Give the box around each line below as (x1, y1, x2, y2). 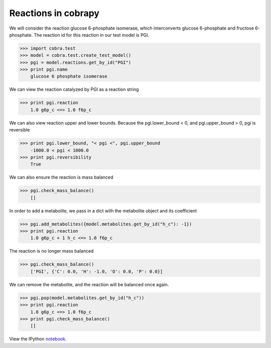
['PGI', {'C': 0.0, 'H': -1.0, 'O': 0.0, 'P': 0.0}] (30, 269, 163, 274)
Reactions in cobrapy (9, 8, 100, 19)
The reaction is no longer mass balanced (9, 248, 94, 254)
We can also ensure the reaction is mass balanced (9, 174, 113, 180)
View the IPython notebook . (9, 336, 67, 342)
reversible (9, 127, 30, 133)
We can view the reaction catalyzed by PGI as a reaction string (9, 86, 139, 92)
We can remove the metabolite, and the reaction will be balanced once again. (9, 281, 169, 287)
